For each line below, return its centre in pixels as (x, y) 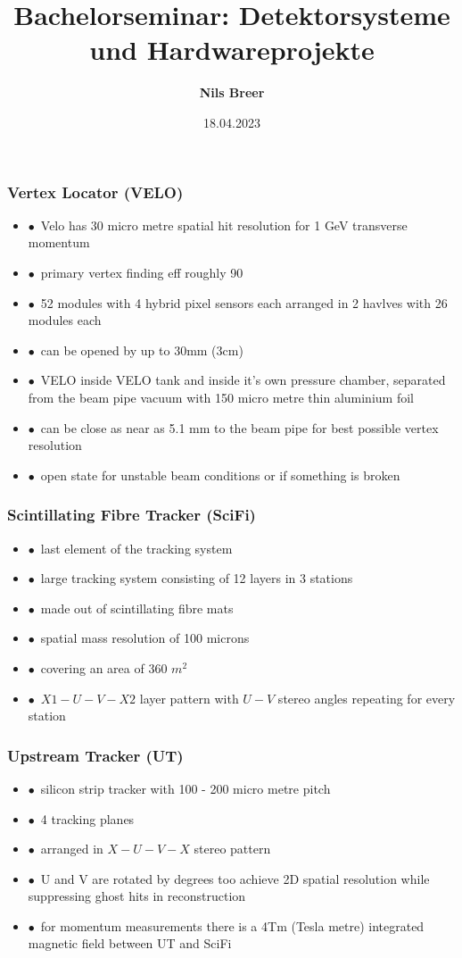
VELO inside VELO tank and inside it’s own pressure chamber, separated (243, 380)
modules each (65, 320)
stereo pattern (232, 849)
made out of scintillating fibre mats (137, 608)
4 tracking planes (87, 818)
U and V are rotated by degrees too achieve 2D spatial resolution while (235, 878)
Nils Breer (232, 92)
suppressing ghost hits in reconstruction (137, 896)
